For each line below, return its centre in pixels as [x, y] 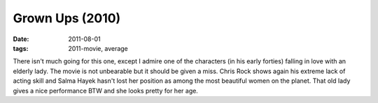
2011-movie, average [98, 48]
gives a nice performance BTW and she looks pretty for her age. [106, 90]
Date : [21, 39]
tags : [21, 48]
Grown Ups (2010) [67, 18]
